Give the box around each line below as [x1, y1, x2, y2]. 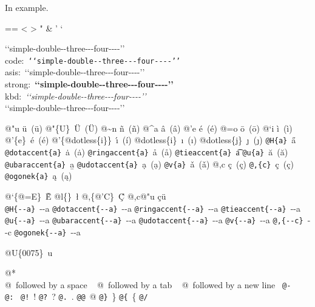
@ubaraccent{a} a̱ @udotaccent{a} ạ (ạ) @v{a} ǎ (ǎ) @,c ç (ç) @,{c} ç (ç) [5, 157, 294, 170]
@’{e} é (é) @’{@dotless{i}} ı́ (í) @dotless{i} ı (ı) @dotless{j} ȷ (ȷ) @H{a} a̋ [5, 133, 296, 146]
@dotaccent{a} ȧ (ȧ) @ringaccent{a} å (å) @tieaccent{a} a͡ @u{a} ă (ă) [5, 146, 288, 158]
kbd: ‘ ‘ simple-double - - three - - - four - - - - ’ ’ [5, 89, 146, 102]
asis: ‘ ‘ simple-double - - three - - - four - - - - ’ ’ [5, 66, 145, 78]
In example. [5, 1, 49, 13]
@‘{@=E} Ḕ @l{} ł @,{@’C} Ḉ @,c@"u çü [5, 190, 166, 203]
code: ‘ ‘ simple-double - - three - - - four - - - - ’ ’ [5, 53, 181, 66]
